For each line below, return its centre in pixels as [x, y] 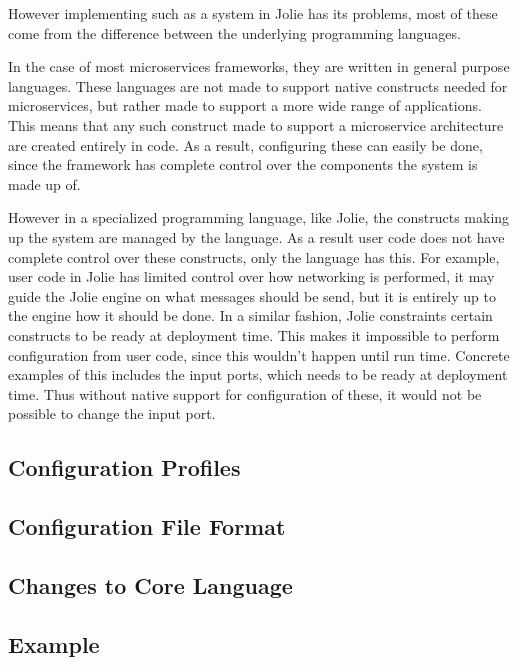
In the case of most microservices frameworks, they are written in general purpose [259, 66]
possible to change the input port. [112, 413]
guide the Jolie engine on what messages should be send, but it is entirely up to [252, 295]
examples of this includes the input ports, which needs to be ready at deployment [258, 374]
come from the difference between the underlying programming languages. [234, 32]
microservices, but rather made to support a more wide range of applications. [245, 105]
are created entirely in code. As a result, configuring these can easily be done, [245, 144]
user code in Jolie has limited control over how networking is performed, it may [251, 276]
